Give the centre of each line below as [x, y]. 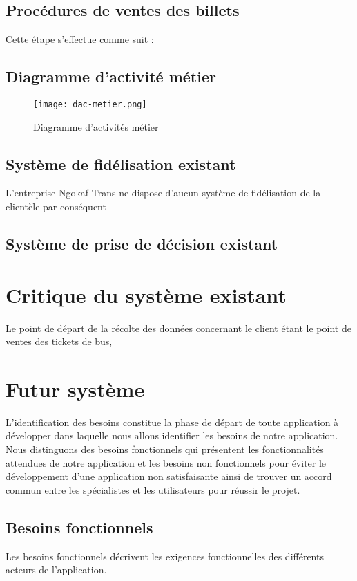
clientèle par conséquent [56, 206]
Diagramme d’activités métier [96, 126]
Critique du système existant [146, 294]
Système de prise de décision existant [142, 244]
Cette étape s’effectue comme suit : [80, 39]
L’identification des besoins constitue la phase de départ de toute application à [172, 422]
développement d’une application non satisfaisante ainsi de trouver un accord [169, 476]
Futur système [75, 388]
